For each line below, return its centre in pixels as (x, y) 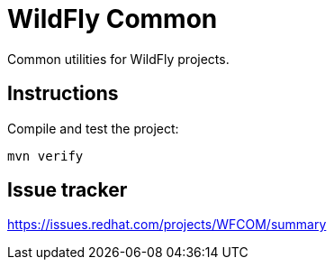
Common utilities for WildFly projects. (118, 59)
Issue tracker (68, 190)
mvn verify (45, 156)
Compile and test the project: (93, 128)
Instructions (63, 94)
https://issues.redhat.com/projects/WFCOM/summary (167, 225)
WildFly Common (113, 19)
